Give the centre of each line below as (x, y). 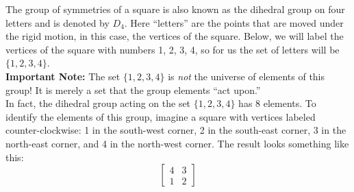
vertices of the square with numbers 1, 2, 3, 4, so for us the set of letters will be (173, 49)
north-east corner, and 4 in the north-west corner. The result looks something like (177, 143)
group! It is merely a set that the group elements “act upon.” (133, 89)
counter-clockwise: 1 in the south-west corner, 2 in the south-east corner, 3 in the (176, 130)
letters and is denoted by (58, 22)
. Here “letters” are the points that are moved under (234, 22)
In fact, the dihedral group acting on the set (98, 103)
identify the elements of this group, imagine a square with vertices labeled (161, 116)
